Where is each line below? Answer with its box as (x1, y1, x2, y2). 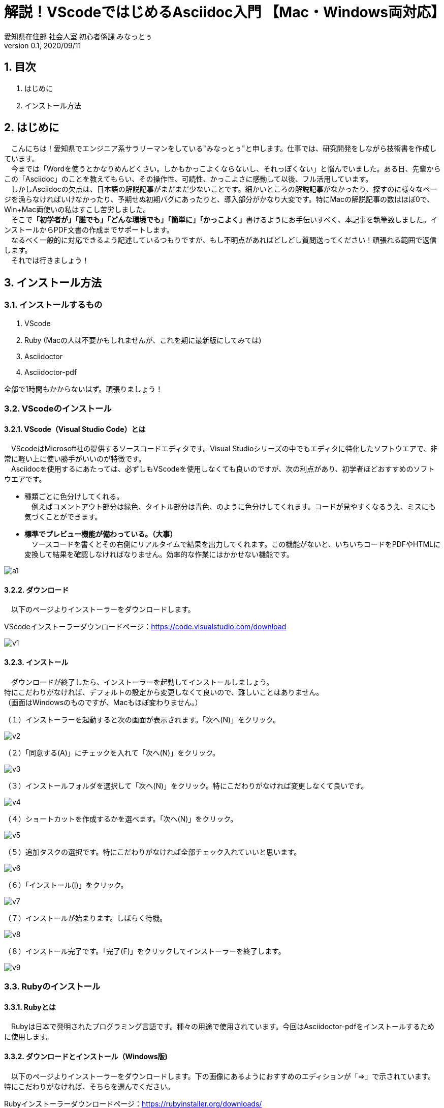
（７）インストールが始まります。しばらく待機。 (4, 913, 167, 922)
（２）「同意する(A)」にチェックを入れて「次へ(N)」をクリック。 (4, 748, 220, 757)
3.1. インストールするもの (4, 300, 103, 310)
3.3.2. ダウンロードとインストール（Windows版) (4, 1052, 168, 1061)
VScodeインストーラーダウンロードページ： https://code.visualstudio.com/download (4, 622, 287, 631)
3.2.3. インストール (4, 658, 69, 667)
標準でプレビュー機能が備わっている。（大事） (24, 530, 177, 539)
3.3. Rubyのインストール (4, 981, 101, 992)
